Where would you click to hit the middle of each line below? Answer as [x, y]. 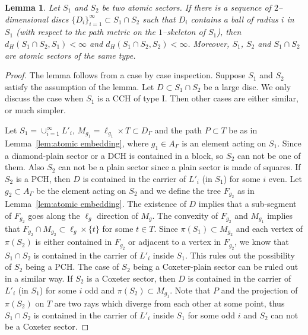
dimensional [26, 19]
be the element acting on [81, 190]
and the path [178, 130]
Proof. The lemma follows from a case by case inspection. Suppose [125, 75]
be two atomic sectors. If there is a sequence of [186, 7]
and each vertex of [269, 228]
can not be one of [269, 155]
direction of [118, 215]
